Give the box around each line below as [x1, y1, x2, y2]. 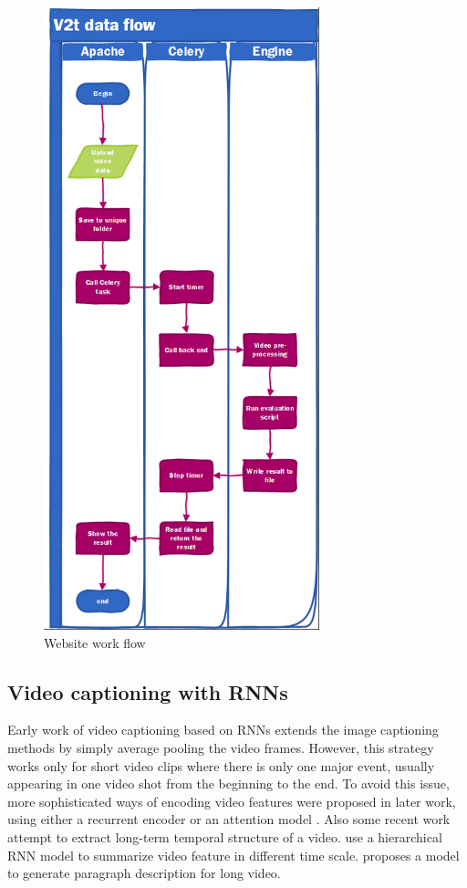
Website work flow [44, 632, 146, 652]
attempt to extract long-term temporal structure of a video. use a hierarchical [7, 827, 442, 846]
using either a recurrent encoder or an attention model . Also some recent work [7, 810, 451, 829]
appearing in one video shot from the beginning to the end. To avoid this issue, [7, 774, 450, 793]
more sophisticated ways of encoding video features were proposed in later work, [7, 791, 456, 810]
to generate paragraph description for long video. [7, 863, 281, 883]
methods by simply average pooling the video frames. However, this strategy [7, 737, 434, 757]
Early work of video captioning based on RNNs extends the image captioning [7, 720, 439, 739]
